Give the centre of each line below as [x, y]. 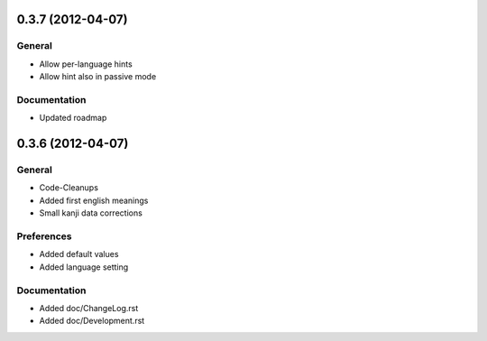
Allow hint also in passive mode [98, 77]
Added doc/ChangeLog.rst [89, 308]
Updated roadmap [73, 118]
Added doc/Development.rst [92, 321]
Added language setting [84, 267]
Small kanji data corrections [91, 213]
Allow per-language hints [86, 64]
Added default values [79, 254]
